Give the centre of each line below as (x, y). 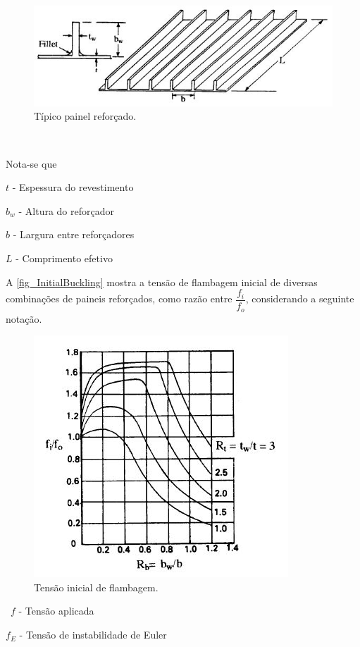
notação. (24, 318)
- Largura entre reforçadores (74, 234)
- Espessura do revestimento (73, 187)
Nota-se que (31, 163)
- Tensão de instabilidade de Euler (93, 635)
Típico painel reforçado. (85, 116)
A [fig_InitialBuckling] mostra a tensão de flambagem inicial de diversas (162, 282)
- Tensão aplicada (56, 611)
